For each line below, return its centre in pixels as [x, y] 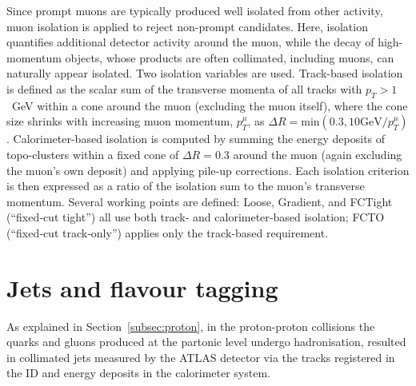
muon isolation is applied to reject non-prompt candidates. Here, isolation [187, 26]
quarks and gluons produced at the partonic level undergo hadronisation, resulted [206, 342]
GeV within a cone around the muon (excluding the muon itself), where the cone [210, 105]
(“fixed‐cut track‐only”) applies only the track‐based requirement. [168, 232]
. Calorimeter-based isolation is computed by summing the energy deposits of [196, 139]
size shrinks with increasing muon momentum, [120, 121]
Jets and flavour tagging [142, 287]
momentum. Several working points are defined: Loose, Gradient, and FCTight [200, 201]
